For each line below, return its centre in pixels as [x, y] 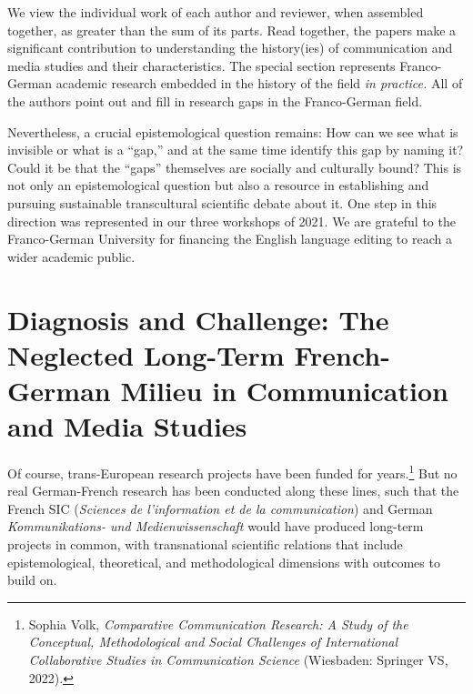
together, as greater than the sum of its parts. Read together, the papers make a [232, 30]
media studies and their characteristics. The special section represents [201, 65]
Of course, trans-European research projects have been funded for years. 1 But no [232, 472]
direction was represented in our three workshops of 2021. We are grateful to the [231, 221]
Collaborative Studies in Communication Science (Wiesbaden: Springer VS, [238, 659]
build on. [32, 580]
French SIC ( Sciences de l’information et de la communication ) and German [220, 508]
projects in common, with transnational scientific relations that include [205, 544]
